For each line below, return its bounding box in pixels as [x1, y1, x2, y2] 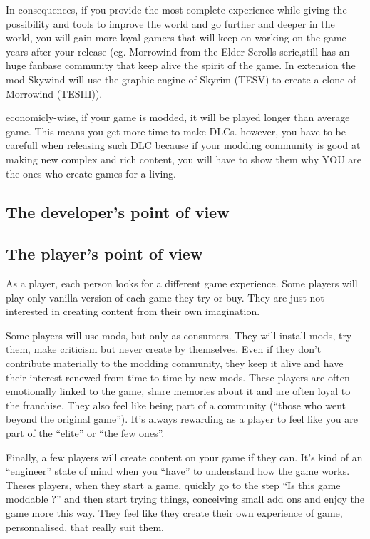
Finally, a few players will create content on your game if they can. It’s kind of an [6, 449, 363, 464]
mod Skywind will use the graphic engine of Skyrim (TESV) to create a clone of [6, 71, 356, 86]
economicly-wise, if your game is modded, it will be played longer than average [6, 110, 350, 125]
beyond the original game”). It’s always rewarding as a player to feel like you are [6, 411, 358, 426]
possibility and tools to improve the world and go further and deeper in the [6, 16, 335, 31]
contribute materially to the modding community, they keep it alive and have [6, 356, 344, 371]
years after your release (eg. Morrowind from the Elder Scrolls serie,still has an [6, 43, 350, 58]
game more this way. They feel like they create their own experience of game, [6, 505, 343, 520]
